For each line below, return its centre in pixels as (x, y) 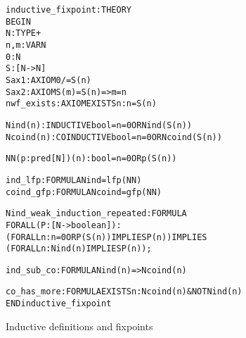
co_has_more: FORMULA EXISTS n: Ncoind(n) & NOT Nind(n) (124, 292)
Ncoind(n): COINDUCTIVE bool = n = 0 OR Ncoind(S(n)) (114, 137)
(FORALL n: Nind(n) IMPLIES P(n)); (79, 249)
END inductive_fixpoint (59, 304)
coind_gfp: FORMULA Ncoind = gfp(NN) (84, 192)
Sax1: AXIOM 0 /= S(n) (48, 80)
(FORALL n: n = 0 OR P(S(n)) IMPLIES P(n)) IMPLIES (106, 237)
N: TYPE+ (24, 33)
